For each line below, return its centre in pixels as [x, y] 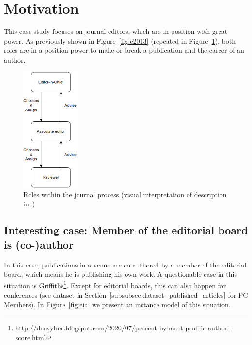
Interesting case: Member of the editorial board [126, 230]
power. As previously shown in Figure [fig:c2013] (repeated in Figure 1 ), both [120, 40]
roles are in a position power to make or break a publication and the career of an [124, 50]
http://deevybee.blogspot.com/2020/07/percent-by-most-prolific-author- [123, 328]
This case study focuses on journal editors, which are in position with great [116, 31]
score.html [31, 337]
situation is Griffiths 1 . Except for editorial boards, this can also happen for [115, 284]
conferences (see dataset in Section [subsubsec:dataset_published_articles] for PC [126, 294]
